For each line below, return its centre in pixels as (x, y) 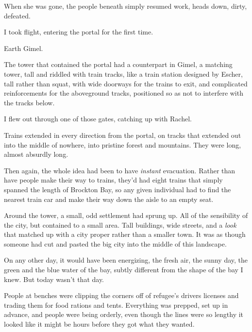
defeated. (17, 15)
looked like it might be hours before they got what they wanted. (99, 324)
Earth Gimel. (24, 48)
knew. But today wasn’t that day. (54, 279)
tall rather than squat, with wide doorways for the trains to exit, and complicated (126, 83)
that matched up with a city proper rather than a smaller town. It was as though (125, 234)
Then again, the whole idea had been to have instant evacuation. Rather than (120, 170)
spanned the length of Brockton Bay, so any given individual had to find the (118, 189)
